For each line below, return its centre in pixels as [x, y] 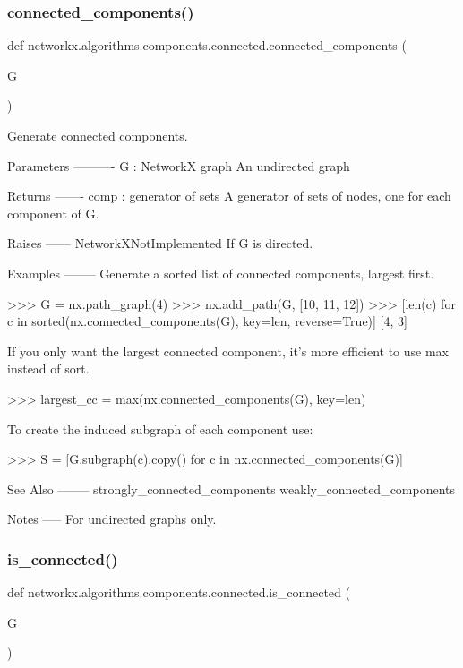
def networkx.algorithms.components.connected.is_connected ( [179, 592]
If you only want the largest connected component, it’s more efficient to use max [228, 351]
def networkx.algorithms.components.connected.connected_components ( [207, 45]
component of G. [53, 213]
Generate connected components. [98, 135]
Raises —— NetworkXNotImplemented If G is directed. [160, 243]
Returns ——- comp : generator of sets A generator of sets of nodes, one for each [229, 196]
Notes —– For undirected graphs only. [112, 519]
